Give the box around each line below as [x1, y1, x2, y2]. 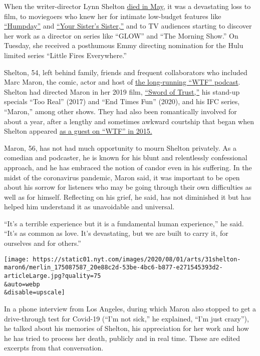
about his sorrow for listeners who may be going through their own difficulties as [4, 182, 252, 192]
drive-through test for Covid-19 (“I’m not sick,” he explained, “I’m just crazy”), [4, 313, 249, 323]
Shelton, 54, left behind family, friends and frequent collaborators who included [4, 67, 247, 77]
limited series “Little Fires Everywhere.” [4, 50, 127, 60]
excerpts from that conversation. [4, 342, 104, 353]
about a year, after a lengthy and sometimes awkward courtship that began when [4, 116, 254, 126]
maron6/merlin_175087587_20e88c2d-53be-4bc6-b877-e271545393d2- [4, 264, 223, 271]
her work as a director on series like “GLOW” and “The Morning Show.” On [4, 30, 238, 41]
